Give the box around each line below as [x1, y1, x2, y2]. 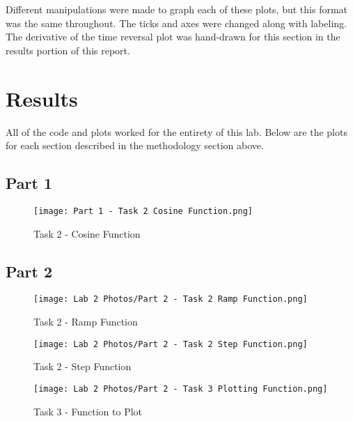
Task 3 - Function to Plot [33, 404, 143, 418]
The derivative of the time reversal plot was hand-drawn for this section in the [6, 29, 340, 44]
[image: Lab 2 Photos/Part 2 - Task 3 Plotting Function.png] [33, 383, 328, 394]
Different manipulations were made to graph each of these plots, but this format [6, 2, 348, 16]
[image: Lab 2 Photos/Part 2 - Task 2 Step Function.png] [33, 339, 308, 349]
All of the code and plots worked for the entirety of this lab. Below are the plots [6, 124, 347, 139]
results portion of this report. [6, 43, 130, 57]
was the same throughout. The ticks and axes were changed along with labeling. [6, 15, 347, 30]
